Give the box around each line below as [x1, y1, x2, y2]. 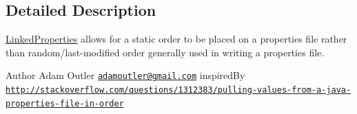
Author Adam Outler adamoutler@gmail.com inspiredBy [6, 68, 245, 82]
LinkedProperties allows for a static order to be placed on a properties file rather [6, 32, 347, 46]
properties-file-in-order [6, 98, 124, 109]
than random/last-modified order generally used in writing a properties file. [6, 45, 325, 59]
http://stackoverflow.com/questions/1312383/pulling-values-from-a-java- [6, 85, 351, 95]
